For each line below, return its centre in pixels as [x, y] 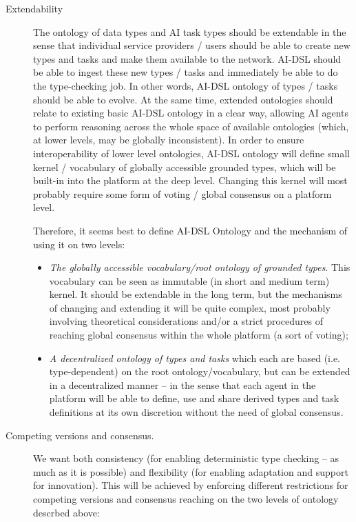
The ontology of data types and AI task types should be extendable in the [190, 31]
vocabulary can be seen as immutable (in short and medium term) [189, 280]
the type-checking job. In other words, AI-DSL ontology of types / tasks [186, 85]
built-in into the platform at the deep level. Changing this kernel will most [190, 180]
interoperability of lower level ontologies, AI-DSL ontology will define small [191, 153]
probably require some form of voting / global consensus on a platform [182, 193]
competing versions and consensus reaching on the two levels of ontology [186, 499]
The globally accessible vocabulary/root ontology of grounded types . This [200, 267]
